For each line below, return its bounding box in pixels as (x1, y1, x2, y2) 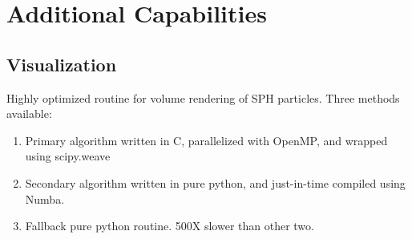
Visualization (6, 51, 117, 76)
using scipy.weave (25, 148, 111, 164)
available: (6, 105, 52, 122)
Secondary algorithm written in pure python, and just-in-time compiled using (25, 174, 406, 191)
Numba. (25, 190, 65, 207)
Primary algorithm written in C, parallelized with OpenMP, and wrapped (25, 132, 388, 148)
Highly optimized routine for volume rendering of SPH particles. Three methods (6, 89, 400, 106)
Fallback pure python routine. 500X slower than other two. (25, 217, 314, 234)
